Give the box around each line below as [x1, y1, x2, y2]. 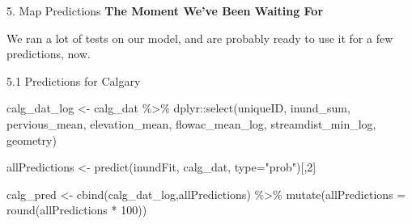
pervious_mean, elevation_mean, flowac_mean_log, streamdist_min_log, [6, 115, 376, 132]
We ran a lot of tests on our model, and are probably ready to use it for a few [6, 29, 393, 46]
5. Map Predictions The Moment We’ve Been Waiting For [6, 2, 324, 19]
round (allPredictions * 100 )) [6, 201, 147, 218]
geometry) [6, 131, 57, 148]
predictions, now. [6, 45, 91, 62]
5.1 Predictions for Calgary [6, 72, 141, 89]
